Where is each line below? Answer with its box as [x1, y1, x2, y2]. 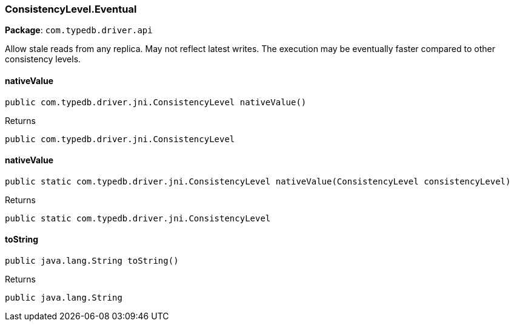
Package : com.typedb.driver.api [5, 25, 153, 36]
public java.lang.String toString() [5, 256, 179, 266]
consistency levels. [5, 54, 81, 65]
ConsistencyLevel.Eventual [5, 3, 137, 15]
